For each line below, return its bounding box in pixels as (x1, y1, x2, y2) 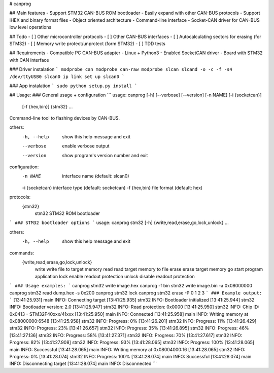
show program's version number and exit (62, 152, 148, 158)
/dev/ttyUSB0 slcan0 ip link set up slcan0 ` (9, 73, 125, 80)
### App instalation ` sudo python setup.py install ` (9, 83, 138, 89)
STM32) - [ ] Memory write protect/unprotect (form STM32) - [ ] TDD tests (9, 41, 166, 47)
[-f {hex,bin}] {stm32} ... (22, 103, 73, 109)
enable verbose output (62, 143, 110, 149)
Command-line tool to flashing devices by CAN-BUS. (9, 115, 120, 121)
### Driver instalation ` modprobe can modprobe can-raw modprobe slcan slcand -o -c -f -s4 (9, 66, 233, 72)
